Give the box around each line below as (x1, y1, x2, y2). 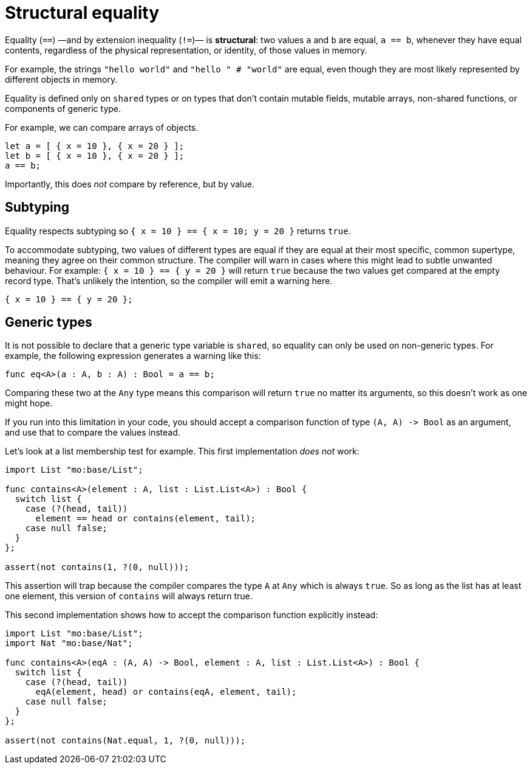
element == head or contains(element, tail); (35, 513, 256, 524)
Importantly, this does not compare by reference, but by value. (5, 178, 254, 189)
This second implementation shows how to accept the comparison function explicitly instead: (5, 610, 378, 621)
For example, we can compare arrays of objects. (5, 122, 199, 133)
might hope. (5, 398, 53, 409)
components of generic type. (5, 103, 121, 114)
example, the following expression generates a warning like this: (5, 350, 261, 361)
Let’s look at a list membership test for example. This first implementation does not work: (5, 446, 360, 457)
